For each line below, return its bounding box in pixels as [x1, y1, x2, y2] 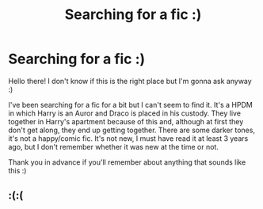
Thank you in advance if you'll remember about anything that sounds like [8, 157, 246, 167]
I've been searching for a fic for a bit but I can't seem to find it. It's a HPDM [8, 100, 253, 109]
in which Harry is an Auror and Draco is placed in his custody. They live [8, 108, 242, 118]
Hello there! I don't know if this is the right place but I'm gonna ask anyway [8, 76, 252, 85]
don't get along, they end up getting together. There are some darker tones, [8, 125, 256, 135]
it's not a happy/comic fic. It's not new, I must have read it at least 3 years [8, 133, 249, 143]
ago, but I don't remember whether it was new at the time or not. [8, 142, 219, 151]
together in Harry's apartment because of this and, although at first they [8, 116, 244, 126]
